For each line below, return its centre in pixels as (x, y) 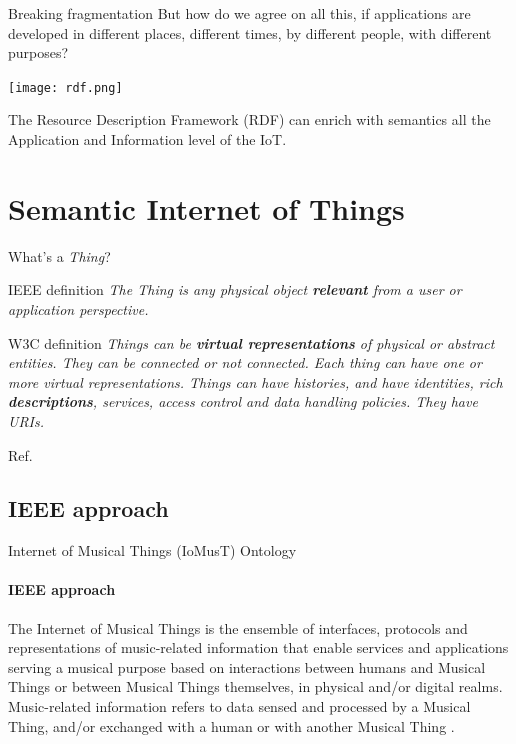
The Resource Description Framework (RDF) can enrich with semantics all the (249, 119)
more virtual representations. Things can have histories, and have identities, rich (255, 381)
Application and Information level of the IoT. (147, 139)
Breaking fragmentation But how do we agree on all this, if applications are (239, 13)
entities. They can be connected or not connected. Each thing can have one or (245, 362)
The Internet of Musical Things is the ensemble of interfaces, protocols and (238, 627)
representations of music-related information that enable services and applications (258, 647)
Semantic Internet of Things (206, 207)
